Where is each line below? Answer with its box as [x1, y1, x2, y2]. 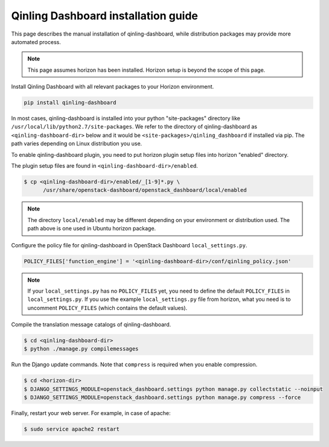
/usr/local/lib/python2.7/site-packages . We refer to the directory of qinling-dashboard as [11, 123, 258, 130]
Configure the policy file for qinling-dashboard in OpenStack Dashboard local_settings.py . [11, 241, 248, 249]
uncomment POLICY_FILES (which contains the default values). [27, 304, 188, 311]
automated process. [11, 38, 62, 45]
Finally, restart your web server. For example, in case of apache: [11, 410, 171, 417]
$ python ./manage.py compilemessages [24, 346, 139, 352]
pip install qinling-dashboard [24, 100, 117, 106]
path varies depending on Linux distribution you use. [11, 140, 142, 147]
